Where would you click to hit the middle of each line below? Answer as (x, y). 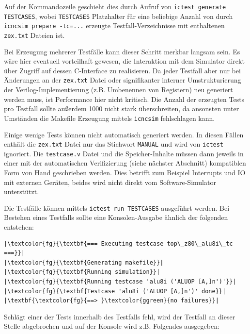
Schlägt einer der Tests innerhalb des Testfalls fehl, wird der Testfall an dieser (120, 316)
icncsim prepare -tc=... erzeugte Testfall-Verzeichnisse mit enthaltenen (114, 25)
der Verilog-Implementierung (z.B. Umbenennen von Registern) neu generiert (118, 90)
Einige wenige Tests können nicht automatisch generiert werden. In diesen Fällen (124, 134)
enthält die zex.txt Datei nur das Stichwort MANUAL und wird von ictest (114, 144)
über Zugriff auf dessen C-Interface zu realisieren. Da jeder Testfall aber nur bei (122, 70)
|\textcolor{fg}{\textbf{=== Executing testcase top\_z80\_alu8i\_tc (118, 243)
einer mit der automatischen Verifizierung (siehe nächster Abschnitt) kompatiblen (125, 163)
